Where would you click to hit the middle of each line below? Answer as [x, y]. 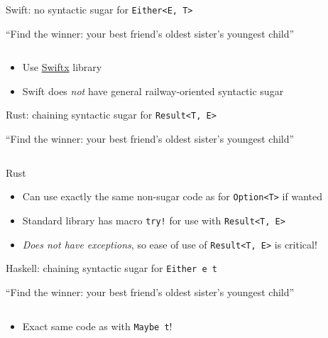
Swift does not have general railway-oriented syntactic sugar [153, 91]
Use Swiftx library [62, 67]
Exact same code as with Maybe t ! [97, 326]
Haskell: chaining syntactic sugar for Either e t [111, 268]
